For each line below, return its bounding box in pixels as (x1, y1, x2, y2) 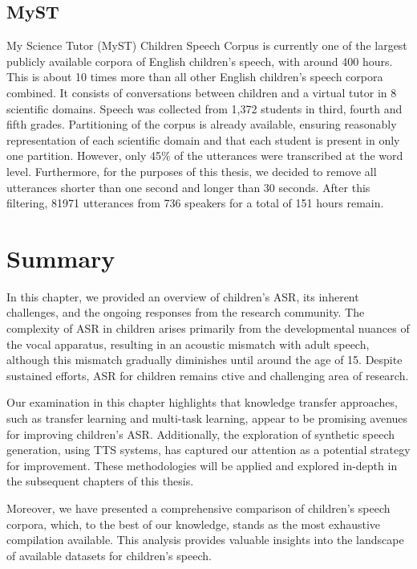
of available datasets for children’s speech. (6, 546, 212, 563)
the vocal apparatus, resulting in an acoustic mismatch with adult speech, (6, 335, 370, 352)
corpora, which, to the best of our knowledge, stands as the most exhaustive (6, 515, 381, 532)
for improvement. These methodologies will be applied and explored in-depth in (6, 456, 398, 473)
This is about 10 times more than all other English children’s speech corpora (6, 68, 383, 85)
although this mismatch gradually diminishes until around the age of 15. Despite (6, 351, 403, 368)
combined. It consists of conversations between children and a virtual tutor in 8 (6, 84, 397, 100)
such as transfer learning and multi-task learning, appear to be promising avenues (6, 410, 408, 427)
